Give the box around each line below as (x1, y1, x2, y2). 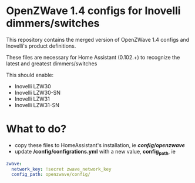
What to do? (6, 122, 66, 136)
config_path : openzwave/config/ (11, 172, 91, 178)
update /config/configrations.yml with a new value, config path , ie (14, 148, 176, 157)
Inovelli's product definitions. (6, 42, 76, 49)
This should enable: (6, 71, 54, 78)
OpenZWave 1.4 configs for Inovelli (6, 4, 181, 18)
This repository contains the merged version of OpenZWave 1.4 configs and (6, 36, 190, 43)
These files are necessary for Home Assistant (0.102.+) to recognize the (6, 54, 180, 61)
